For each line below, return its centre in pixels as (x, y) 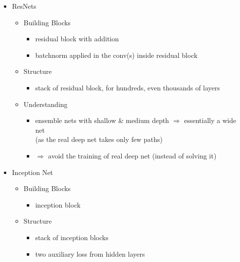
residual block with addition (77, 39)
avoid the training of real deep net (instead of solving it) (132, 155)
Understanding (46, 104)
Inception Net (32, 172)
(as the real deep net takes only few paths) (99, 139)
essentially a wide (210, 120)
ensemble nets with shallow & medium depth (102, 120)
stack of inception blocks (72, 237)
